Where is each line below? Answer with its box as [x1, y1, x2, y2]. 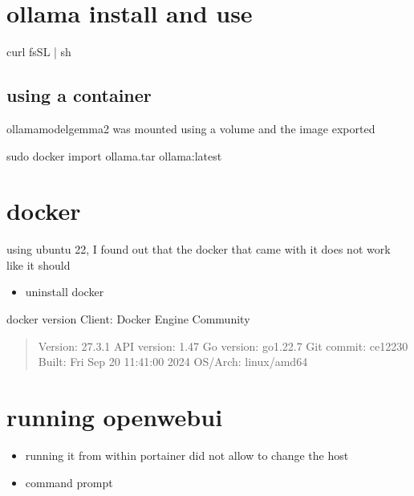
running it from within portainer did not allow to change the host [25, 446, 349, 463]
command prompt [25, 474, 113, 490]
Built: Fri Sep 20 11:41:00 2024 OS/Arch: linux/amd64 [38, 353, 308, 370]
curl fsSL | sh [6, 43, 71, 60]
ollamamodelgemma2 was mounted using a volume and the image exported [6, 120, 375, 136]
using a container [6, 83, 152, 108]
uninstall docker [25, 283, 104, 300]
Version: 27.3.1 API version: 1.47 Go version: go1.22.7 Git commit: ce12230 [38, 337, 408, 354]
